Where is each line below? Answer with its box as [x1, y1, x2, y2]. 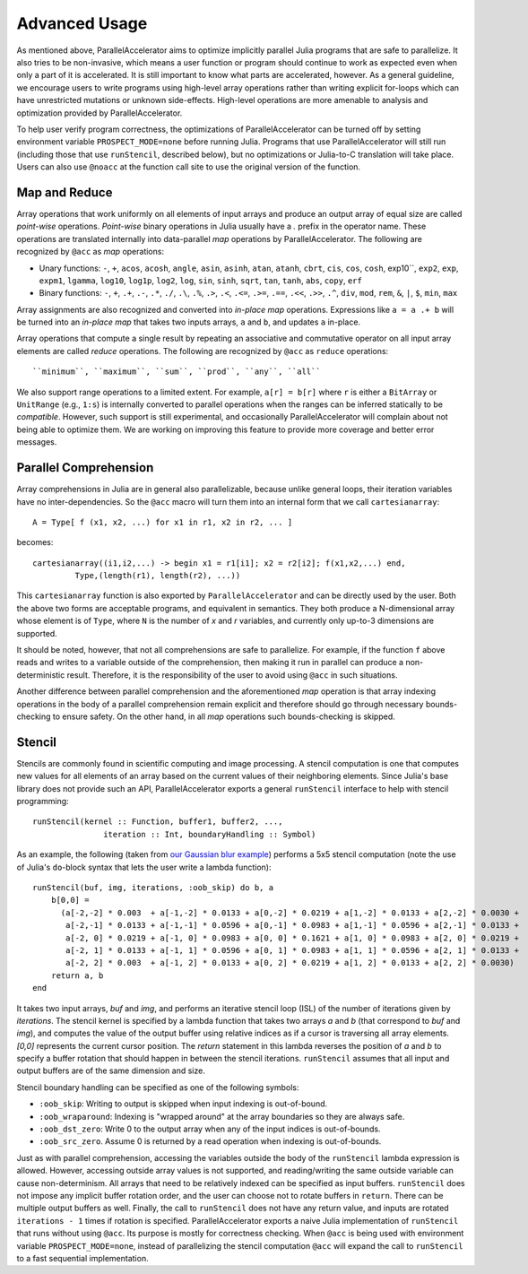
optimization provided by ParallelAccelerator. [16, 108, 183, 118]
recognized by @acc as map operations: [16, 247, 165, 257]
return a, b [50, 970, 104, 981]
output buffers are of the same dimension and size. [16, 1065, 205, 1076]
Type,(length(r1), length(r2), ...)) [74, 570, 241, 581]
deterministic [16, 669, 65, 680]
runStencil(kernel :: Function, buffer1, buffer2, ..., [32, 817, 283, 827]
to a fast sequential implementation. [16, 1252, 149, 1263]
